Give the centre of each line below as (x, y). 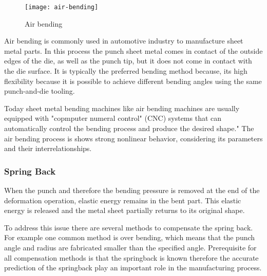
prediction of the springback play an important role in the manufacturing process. (133, 268)
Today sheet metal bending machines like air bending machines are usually (122, 108)
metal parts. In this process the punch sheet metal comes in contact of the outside (133, 50)
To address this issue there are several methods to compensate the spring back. (129, 227)
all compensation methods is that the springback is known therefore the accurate (131, 257)
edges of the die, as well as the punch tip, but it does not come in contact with (128, 61)
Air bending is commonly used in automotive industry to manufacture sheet (124, 41)
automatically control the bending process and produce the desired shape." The (129, 128)
